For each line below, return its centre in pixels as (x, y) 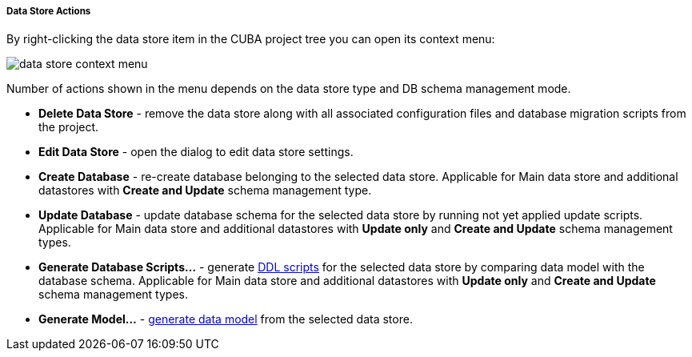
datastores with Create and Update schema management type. (205, 191)
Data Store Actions (49, 11)
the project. (69, 127)
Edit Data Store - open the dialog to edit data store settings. (196, 152)
